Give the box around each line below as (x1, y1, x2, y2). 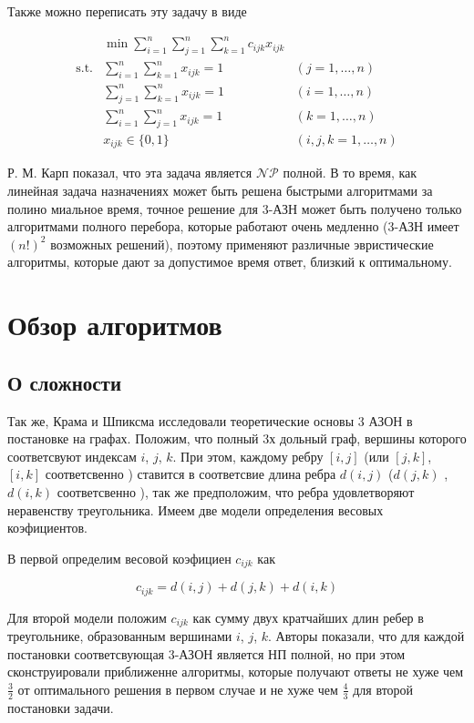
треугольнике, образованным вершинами (7, 626, 232, 646)
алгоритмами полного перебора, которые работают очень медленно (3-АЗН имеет (7, 217, 459, 236)
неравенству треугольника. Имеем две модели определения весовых (7, 500, 384, 519)
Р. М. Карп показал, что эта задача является (7, 163, 252, 182)
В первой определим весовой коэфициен (7, 548, 232, 567)
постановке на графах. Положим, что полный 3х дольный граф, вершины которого (7, 429, 467, 448)
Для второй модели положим (7, 607, 167, 626)
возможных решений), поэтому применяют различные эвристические (50, 234, 434, 253)
